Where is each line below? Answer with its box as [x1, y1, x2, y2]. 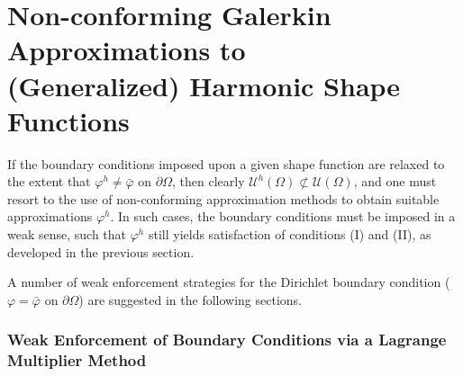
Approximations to [7, 31, 246, 68]
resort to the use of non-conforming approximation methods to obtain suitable [7, 189, 440, 208]
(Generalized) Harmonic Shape [7, 67, 401, 103]
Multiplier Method [7, 349, 147, 372]
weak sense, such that [7, 225, 127, 244]
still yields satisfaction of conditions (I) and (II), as [148, 225, 431, 244]
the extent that [7, 172, 91, 191]
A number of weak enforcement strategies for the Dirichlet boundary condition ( [7, 273, 450, 291]
